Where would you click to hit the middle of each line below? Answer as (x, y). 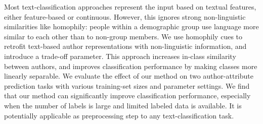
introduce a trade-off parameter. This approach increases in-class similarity (120, 56)
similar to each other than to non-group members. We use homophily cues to (123, 36)
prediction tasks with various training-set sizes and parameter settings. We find (127, 85)
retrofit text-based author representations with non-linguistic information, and (125, 46)
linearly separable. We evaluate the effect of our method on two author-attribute (129, 76)
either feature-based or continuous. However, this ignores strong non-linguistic (125, 16)
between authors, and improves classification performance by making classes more (131, 66)
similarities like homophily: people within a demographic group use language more (131, 26)
